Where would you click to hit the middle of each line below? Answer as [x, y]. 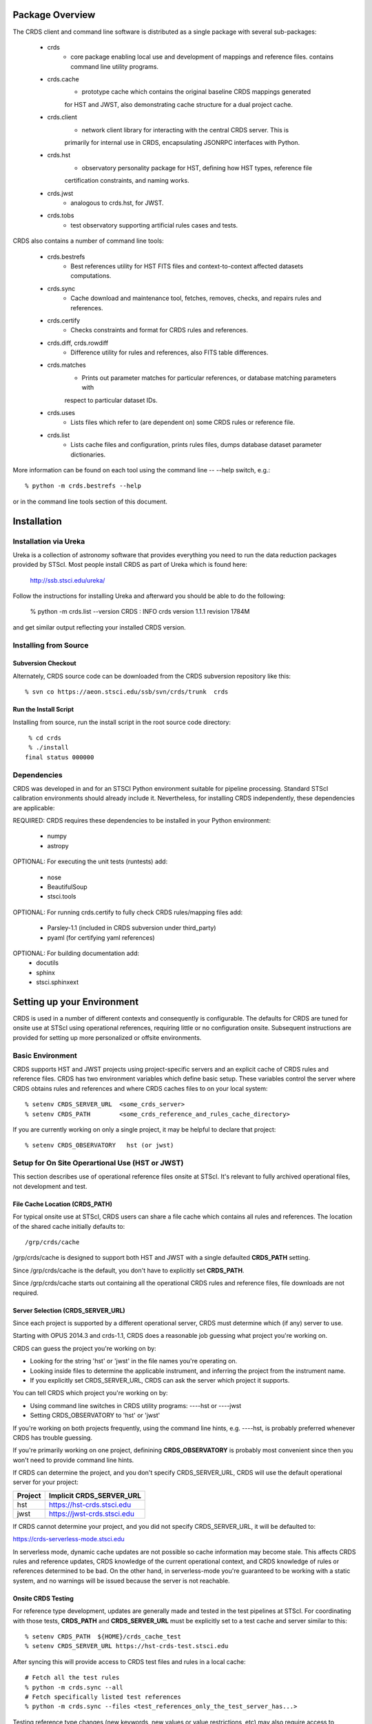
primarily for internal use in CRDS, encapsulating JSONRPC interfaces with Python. [182, 143]
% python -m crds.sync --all [74, 1687]
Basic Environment [45, 1055]
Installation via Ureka [49, 541]
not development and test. [50, 1186]
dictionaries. [88, 454]
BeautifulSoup [67, 887]
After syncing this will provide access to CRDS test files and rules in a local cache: [129, 1661]
